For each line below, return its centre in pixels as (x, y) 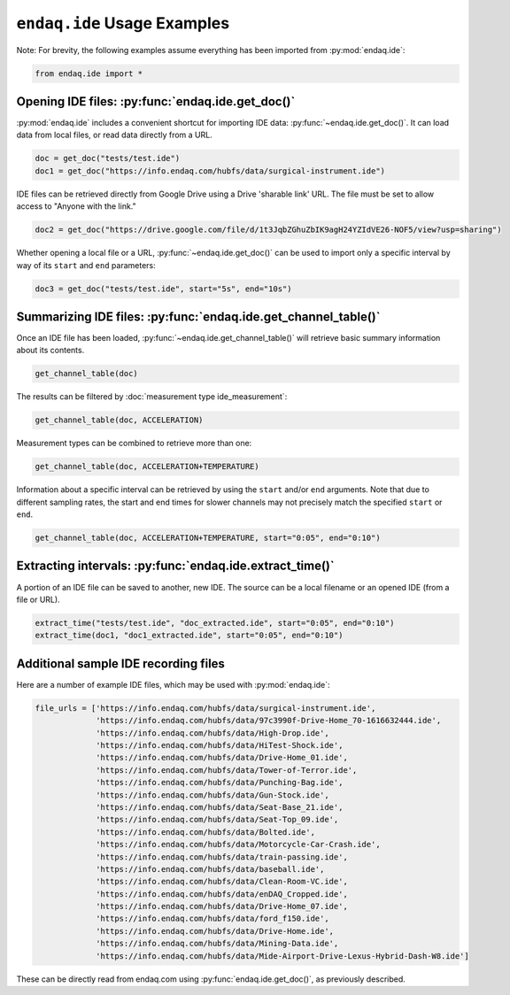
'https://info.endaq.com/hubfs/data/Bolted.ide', (206, 832)
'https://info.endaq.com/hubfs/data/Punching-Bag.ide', (220, 783)
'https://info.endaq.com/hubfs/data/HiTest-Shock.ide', (220, 745)
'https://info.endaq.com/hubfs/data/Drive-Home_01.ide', (222, 758)
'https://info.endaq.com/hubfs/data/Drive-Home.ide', (215, 931)
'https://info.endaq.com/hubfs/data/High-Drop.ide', (212, 733)
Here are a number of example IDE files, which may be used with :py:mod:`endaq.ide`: (174, 684)
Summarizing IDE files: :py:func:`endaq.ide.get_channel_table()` (198, 316)
